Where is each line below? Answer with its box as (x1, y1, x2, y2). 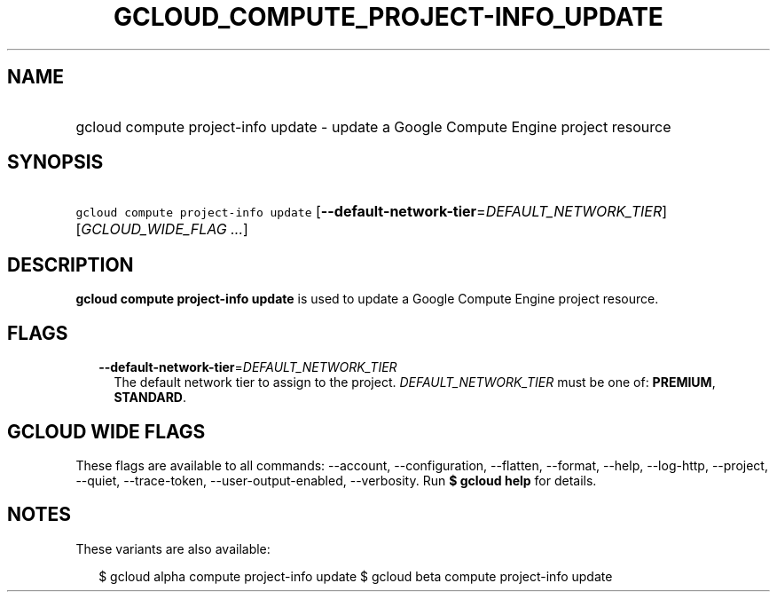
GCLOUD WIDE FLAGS (7, 420, 206, 443)
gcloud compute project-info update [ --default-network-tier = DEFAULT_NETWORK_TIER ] (75, 202, 668, 221)
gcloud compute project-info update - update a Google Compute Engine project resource (75, 117, 671, 136)
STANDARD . (114, 390, 187, 406)
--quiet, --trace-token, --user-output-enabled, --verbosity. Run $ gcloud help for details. (75, 472, 597, 488)
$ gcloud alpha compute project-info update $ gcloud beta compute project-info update (98, 568, 613, 584)
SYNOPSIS (7, 151, 104, 174)
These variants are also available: (75, 540, 271, 556)
